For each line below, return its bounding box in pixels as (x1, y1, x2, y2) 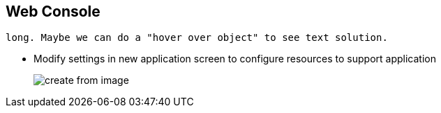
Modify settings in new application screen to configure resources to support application (33, 53, 436, 65)
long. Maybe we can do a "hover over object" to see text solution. (6, 32, 388, 44)
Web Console (6, 3, 100, 20)
